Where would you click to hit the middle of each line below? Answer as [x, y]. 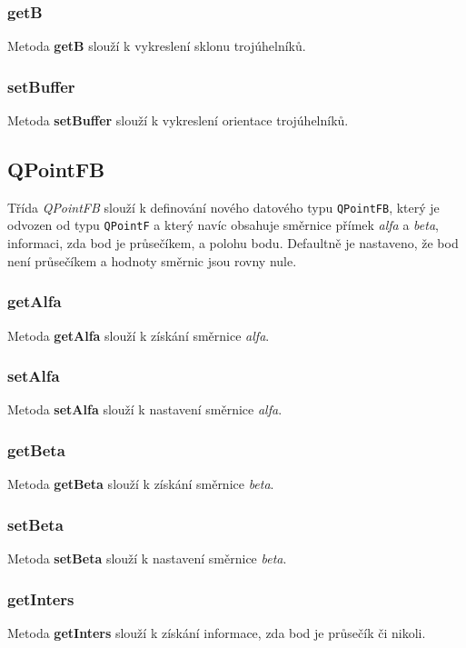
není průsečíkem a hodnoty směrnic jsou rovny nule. [152, 260]
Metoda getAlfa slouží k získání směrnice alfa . [139, 335]
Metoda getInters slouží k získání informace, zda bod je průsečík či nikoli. [217, 632]
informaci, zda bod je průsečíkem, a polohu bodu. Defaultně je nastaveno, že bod [233, 243]
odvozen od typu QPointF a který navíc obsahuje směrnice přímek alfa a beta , [223, 225]
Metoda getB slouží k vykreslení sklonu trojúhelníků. [157, 46]
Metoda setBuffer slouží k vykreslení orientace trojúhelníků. [178, 120]
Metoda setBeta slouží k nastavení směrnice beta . [147, 558]
